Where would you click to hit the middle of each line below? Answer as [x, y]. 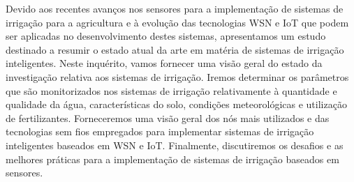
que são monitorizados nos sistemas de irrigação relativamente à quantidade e [171, 90]
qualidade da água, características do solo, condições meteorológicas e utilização [176, 104]
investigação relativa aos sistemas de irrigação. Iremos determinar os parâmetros [177, 76]
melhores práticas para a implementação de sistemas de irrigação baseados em [172, 159]
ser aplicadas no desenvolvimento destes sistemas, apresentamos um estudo [166, 36]
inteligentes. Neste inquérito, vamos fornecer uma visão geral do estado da [164, 63]
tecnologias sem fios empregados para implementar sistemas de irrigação [160, 131]
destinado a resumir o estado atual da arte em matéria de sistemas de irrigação [175, 49]
